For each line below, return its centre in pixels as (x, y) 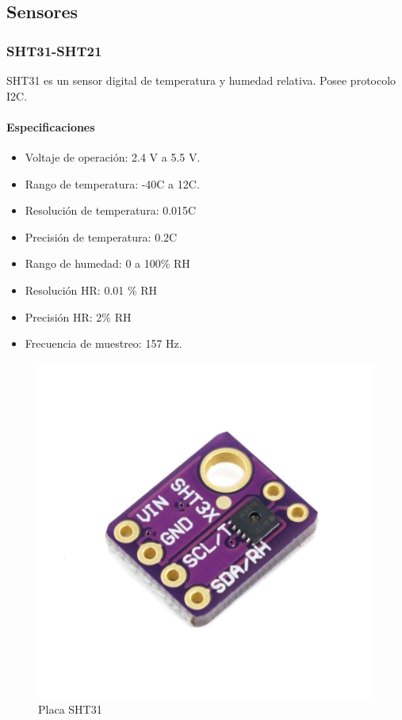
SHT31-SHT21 (54, 50)
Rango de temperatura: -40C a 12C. (112, 183)
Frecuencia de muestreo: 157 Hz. (103, 343)
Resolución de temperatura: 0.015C (111, 210)
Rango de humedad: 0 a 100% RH (107, 263)
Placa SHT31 (70, 709)
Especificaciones (51, 126)
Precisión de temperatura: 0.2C (101, 236)
